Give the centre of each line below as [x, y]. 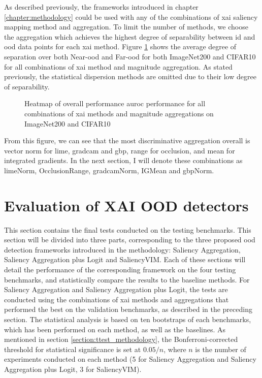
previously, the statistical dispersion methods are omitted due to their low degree [130, 76]
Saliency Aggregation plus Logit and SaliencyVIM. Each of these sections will [125, 259]
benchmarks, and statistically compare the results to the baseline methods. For [127, 279]
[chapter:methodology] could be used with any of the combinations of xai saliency [131, 17]
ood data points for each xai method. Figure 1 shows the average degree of [120, 46]
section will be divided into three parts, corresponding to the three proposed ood [130, 240]
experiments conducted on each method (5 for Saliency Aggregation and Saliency [130, 359]
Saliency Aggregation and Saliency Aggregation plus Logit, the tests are [116, 289]
